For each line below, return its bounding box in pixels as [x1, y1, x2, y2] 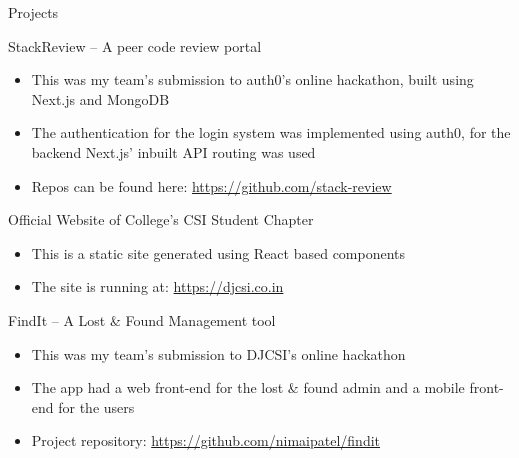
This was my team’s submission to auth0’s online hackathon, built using [31, 69, 474, 90]
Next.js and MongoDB [31, 88, 170, 109]
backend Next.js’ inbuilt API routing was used [31, 141, 316, 162]
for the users [58, 396, 135, 417]
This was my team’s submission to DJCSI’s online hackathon [31, 343, 406, 364]
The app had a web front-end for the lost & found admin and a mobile [31, 377, 465, 398]
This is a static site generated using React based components [31, 242, 406, 263]
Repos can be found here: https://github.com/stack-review [31, 175, 392, 196]
